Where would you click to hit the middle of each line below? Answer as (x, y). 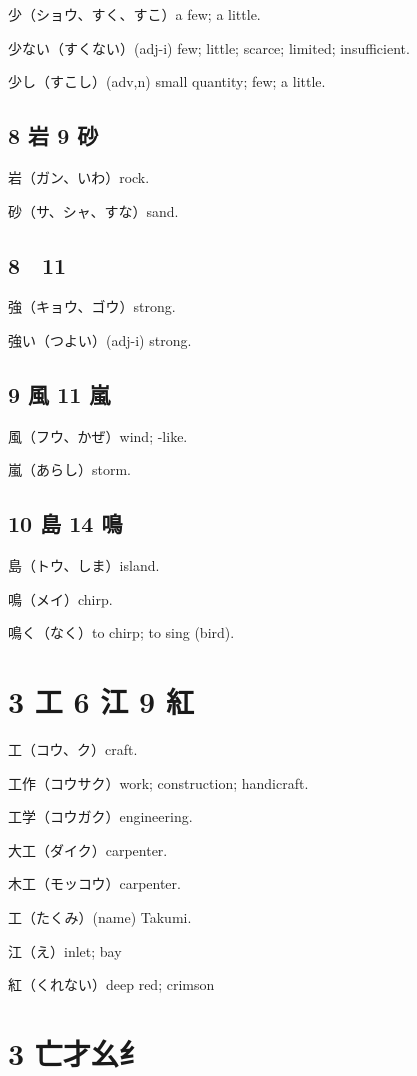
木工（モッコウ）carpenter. (94, 883)
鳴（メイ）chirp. (60, 598)
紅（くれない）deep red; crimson (111, 984)
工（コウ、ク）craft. (73, 749)
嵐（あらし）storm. (70, 469)
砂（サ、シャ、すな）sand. (93, 210)
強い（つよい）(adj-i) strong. (100, 339)
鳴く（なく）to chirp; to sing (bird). (121, 632)
